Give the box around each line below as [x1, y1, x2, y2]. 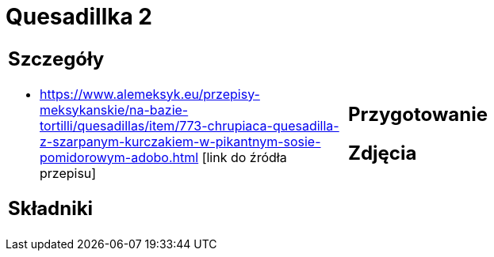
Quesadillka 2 [6, 3, 152, 30]
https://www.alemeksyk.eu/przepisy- [40, 85, 260, 102]
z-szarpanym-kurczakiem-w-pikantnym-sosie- [40, 133, 321, 149]
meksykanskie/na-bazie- [40, 101, 189, 118]
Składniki [8, 196, 94, 220]
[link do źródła [201, 149, 287, 165]
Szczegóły [8, 47, 105, 70]
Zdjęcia [348, 141, 417, 164]
